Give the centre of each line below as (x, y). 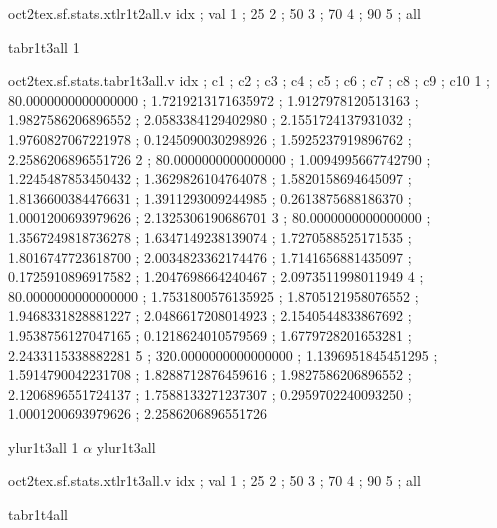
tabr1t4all (38, 514)
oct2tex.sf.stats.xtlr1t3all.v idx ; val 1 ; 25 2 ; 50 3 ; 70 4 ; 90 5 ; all (214, 480)
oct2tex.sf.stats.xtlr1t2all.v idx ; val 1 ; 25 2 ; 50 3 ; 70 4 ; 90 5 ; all (214, 13)
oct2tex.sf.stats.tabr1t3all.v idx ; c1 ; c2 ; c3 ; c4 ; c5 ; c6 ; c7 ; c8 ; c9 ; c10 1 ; (249, 80)
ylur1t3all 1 (43, 446)
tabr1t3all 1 (44, 46)
